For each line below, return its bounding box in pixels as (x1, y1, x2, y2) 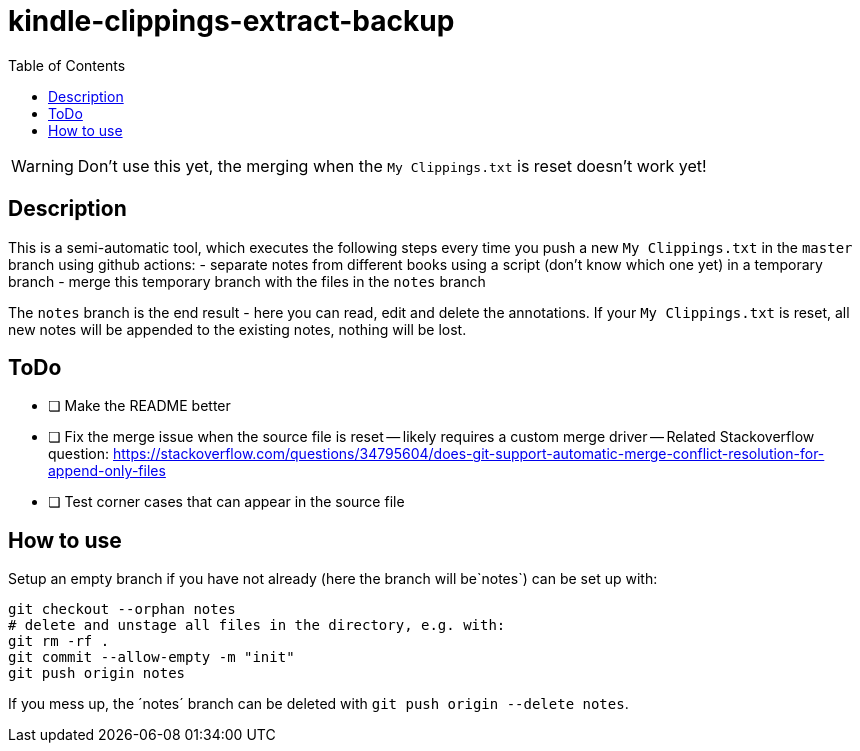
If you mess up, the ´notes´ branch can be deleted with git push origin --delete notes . (8, 695, 629, 713)
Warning (11, 155, 74, 176)
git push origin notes (8, 665, 186, 682)
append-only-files (48, 462, 166, 480)
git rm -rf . (8, 633, 110, 650)
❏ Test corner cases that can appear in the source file (48, 493, 405, 511)
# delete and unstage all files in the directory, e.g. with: (8, 617, 506, 634)
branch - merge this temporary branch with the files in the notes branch (8, 272, 486, 290)
